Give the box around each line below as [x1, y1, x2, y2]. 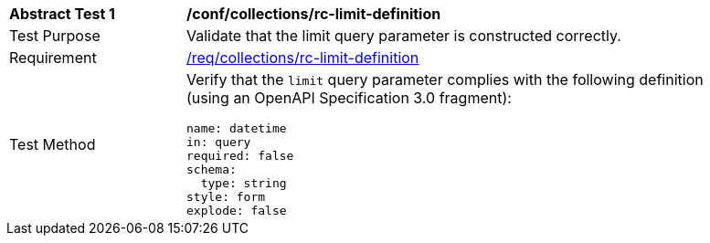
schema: [186, 163, 237, 176]
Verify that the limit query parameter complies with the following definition [186, 70, 704, 89]
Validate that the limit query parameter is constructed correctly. [186, 26, 621, 45]
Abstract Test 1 [9, 5, 115, 23]
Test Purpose [9, 26, 101, 45]
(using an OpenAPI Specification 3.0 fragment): [186, 89, 512, 107]
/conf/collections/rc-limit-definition [186, 5, 441, 23]
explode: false [186, 204, 287, 217]
